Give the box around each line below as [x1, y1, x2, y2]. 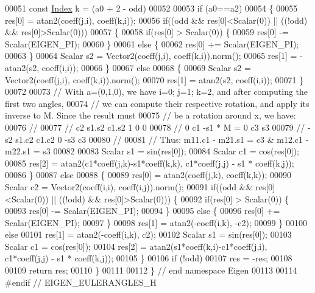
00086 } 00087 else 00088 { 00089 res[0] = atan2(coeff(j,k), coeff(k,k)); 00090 [5, 168, 291, 181]
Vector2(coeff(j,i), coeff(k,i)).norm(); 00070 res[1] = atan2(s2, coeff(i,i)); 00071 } [5, 73, 304, 86]
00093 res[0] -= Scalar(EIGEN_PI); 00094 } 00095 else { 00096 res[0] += [5, 204, 280, 217]
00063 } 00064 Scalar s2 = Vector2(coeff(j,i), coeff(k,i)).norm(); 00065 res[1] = [5, 49, 297, 62]
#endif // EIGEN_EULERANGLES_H [5, 275, 157, 288]
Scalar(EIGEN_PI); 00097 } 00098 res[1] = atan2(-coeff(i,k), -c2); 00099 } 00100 [5, 216, 307, 229]
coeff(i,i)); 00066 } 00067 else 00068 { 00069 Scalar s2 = [41, 61, 251, 74]
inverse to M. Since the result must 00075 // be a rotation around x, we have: [5, 109, 296, 122]
